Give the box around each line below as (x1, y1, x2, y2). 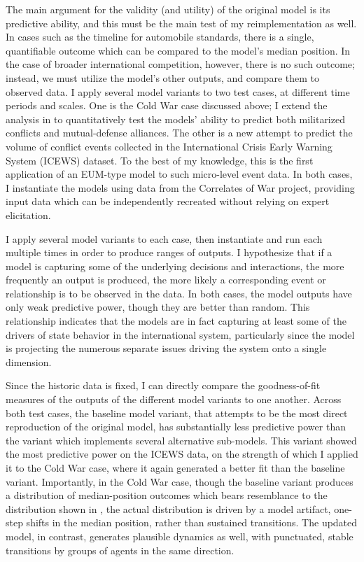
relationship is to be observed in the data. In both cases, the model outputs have (6, 286, 352, 300)
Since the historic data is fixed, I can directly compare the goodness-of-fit (6, 378, 321, 393)
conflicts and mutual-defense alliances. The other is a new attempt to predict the (6, 125, 353, 140)
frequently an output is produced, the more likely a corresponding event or (6, 272, 326, 287)
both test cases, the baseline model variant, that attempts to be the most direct (6, 405, 348, 420)
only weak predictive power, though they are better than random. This (6, 300, 310, 314)
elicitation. (6, 207, 51, 222)
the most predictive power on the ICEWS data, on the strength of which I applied (6, 447, 358, 461)
